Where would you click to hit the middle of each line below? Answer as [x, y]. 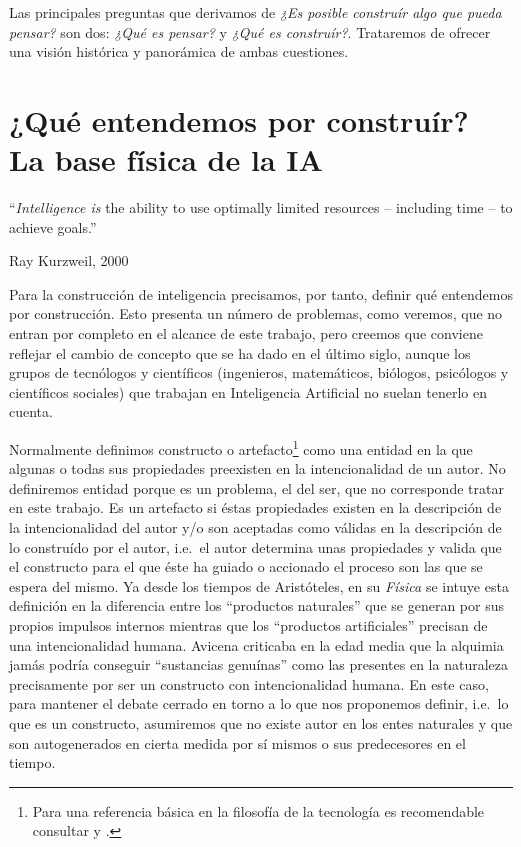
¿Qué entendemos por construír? [239, 119]
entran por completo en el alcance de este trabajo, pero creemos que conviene [246, 333]
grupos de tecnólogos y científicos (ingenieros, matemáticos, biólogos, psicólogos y [259, 372]
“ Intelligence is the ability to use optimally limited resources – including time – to [261, 207]
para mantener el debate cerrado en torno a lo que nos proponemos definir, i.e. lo [259, 703]
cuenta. [31, 411]
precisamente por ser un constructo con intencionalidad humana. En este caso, [249, 683]
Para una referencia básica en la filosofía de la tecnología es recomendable [258, 810]
